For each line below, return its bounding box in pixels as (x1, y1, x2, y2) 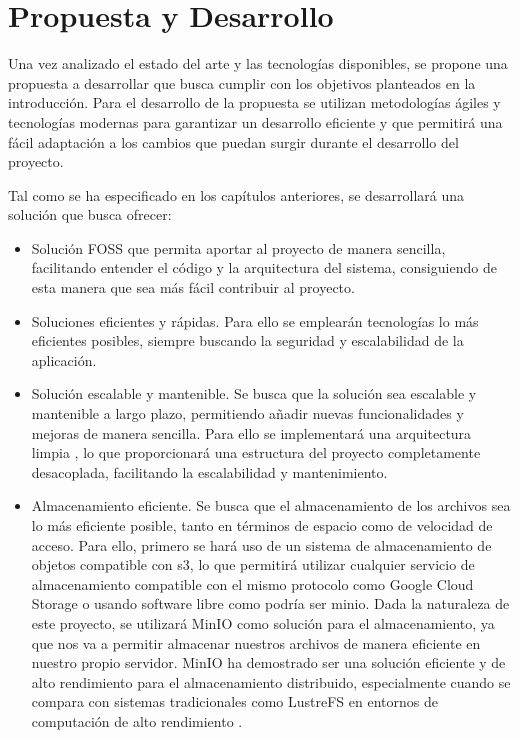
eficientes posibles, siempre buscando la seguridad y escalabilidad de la (31, 330, 464, 351)
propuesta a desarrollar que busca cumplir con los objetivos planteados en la (8, 72, 476, 93)
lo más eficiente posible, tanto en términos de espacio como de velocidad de (31, 515, 493, 535)
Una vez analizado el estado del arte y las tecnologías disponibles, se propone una (8, 53, 508, 74)
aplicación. (31, 349, 97, 370)
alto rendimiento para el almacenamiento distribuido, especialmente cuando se (31, 671, 511, 692)
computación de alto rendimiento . (31, 710, 243, 731)
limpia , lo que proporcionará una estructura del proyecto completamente (31, 442, 481, 463)
